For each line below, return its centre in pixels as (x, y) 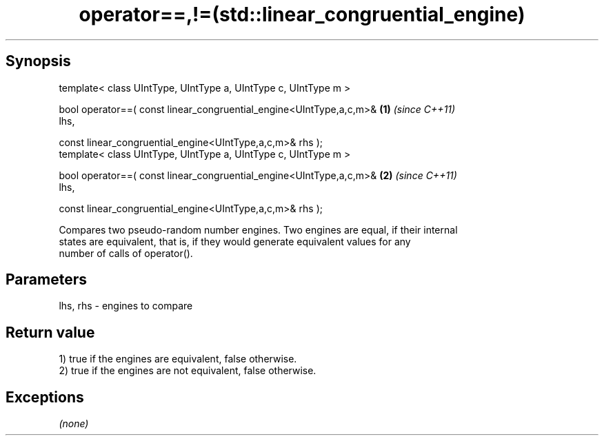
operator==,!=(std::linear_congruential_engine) (302, 14)
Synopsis (38, 61)
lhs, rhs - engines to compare (126, 306)
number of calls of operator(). (126, 253)
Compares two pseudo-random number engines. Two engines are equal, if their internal (258, 229)
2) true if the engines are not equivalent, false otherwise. (188, 371)
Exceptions (45, 397)
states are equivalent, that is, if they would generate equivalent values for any (235, 241)
